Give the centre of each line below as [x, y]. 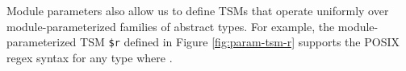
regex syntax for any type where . [90, 57]
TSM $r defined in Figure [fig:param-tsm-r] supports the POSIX [240, 42]
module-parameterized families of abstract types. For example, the [171, 26]
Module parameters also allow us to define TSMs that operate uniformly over [198, 10]
